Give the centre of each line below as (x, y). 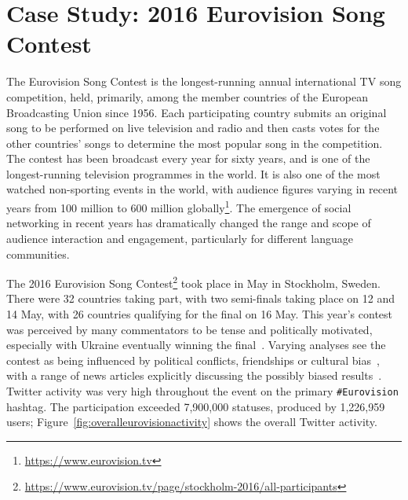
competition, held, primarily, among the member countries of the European (187, 96)
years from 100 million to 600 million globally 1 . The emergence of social (179, 206)
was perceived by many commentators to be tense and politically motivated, (189, 329)
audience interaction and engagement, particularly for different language (180, 238)
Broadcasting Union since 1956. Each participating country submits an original (197, 112)
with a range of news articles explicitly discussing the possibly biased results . (194, 375)
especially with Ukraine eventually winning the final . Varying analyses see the (196, 345)
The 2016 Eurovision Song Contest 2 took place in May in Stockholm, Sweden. (193, 282)
